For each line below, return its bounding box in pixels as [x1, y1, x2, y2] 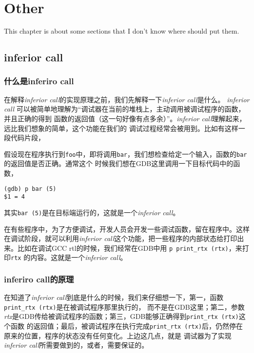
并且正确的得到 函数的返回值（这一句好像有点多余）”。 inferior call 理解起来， [4, 113, 246, 123]
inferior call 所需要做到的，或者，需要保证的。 [4, 340, 149, 350]
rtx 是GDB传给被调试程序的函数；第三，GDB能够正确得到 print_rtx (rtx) [4, 311, 239, 321]
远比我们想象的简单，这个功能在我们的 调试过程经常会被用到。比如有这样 [4, 123, 238, 133]
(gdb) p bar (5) [4, 185, 57, 192]
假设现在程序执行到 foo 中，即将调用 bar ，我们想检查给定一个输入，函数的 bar [4, 149, 247, 159]
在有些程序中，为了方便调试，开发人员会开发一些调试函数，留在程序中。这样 [4, 223, 250, 234]
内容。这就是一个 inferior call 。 [30, 252, 127, 262]
